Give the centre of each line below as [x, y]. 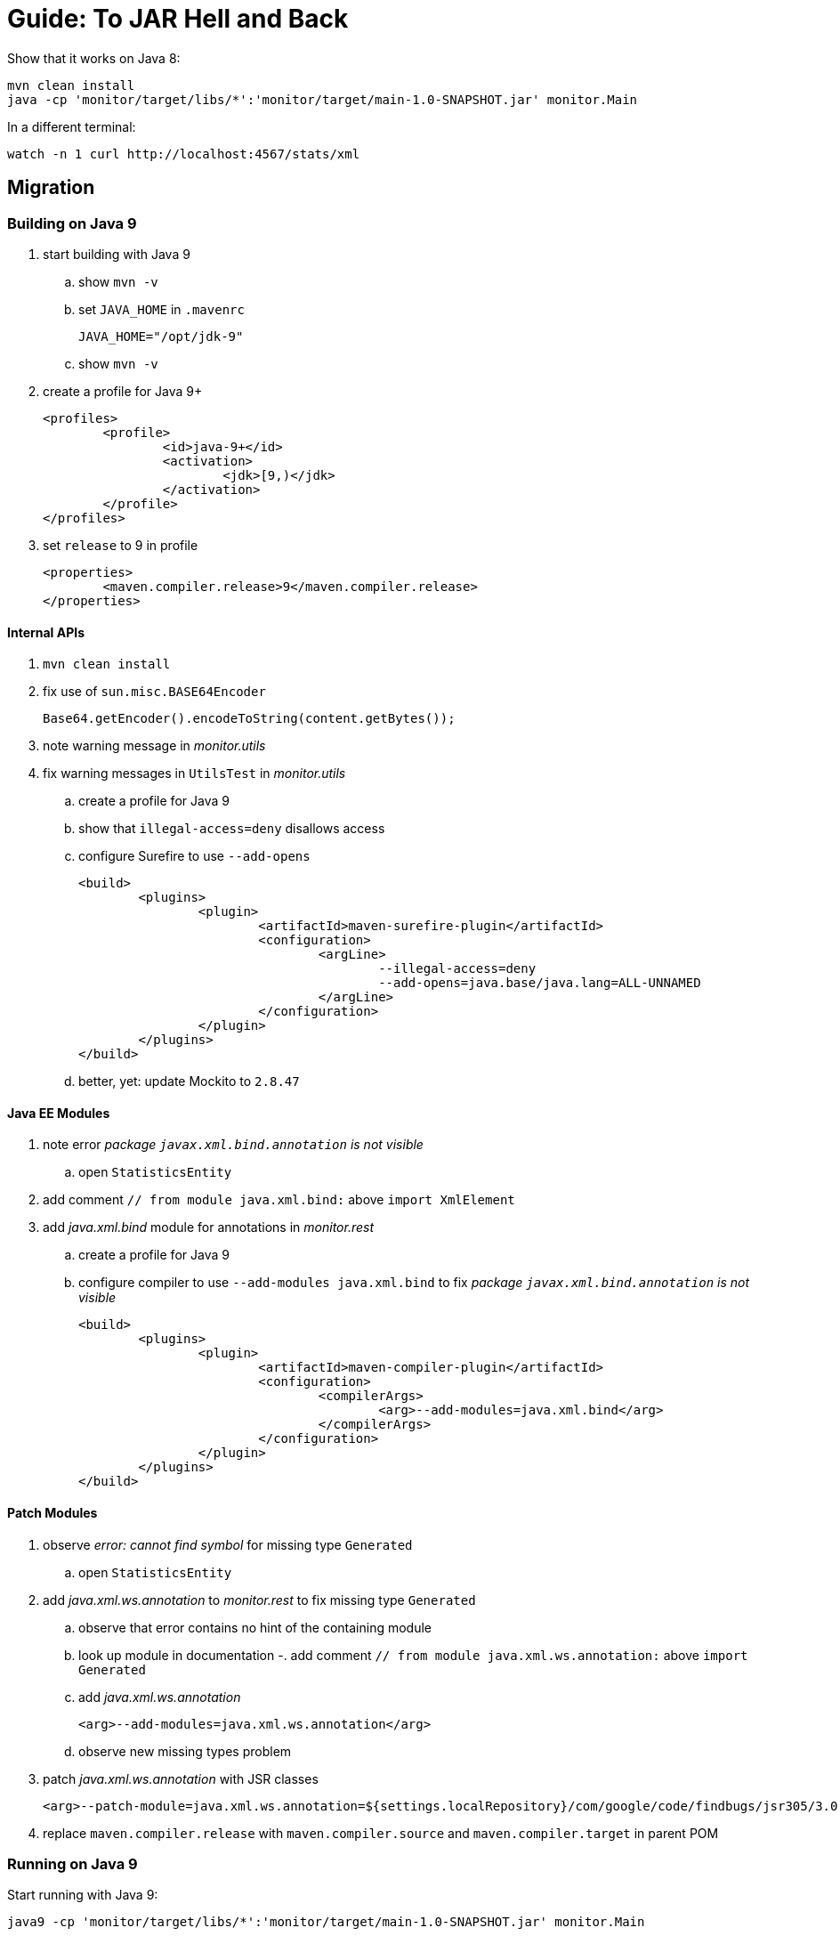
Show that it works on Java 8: [94, 58]
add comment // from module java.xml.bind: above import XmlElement [279, 1200]
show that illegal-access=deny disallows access [232, 829]
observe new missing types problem [185, 1751]
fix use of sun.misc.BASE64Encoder [154, 692]
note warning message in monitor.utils [154, 746]
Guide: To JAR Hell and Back [178, 19]
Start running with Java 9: [83, 1895]
